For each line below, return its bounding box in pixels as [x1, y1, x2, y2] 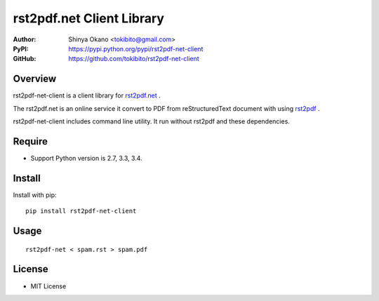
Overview [13, 73, 57, 85]
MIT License [30, 281, 67, 290]
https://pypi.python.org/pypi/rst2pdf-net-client [68, 44, 204, 53]
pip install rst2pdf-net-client [25, 207, 137, 215]
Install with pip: [13, 190, 57, 199]
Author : [13, 35, 36, 44]
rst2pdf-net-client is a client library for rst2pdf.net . [13, 91, 161, 100]
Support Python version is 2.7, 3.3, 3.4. [30, 154, 143, 162]
